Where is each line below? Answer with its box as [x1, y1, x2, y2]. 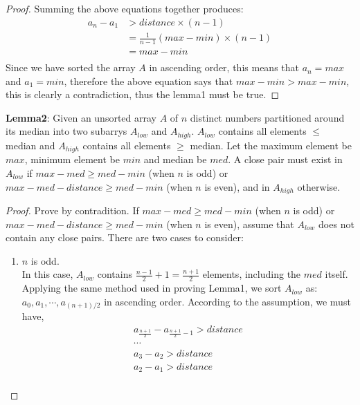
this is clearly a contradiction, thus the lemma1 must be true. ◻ [6, 87, 280, 102]
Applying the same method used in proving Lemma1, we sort [21, 281, 282, 295]
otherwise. [297, 179, 341, 194]
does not [318, 216, 354, 231]
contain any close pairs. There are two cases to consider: [6, 230, 244, 245]
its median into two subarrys [6, 124, 127, 138]
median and [6, 138, 55, 152]
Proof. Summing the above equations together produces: [6, 1, 244, 15]
